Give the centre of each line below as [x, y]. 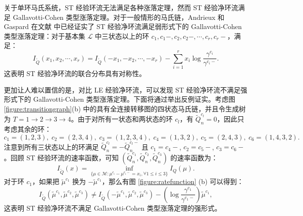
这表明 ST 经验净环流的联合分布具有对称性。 [75, 73]
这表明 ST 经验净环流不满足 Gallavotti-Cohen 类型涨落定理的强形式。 [113, 208]
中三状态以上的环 [122, 36]
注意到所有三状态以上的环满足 [51, 147]
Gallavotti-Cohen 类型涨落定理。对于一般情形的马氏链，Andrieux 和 [119, 17]
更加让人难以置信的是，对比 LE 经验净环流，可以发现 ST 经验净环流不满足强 [126, 89]
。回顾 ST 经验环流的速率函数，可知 [61, 158]
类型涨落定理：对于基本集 [45, 36]
